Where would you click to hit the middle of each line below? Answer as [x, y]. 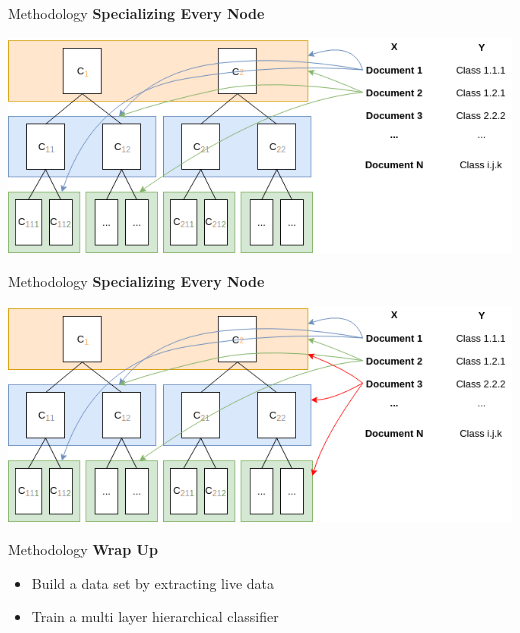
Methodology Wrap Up [83, 549]
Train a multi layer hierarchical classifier [155, 616]
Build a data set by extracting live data [152, 582]
